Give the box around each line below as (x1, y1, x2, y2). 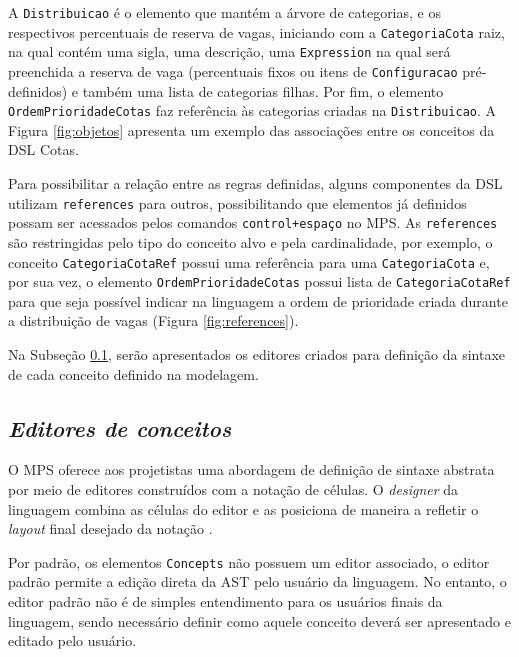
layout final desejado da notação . (8, 518, 213, 539)
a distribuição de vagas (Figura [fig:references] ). (8, 310, 299, 331)
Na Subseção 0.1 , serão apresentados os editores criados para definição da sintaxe (8, 344, 506, 365)
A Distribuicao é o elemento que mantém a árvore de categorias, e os (8, 2, 441, 22)
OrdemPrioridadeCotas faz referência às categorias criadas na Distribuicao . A (8, 100, 497, 121)
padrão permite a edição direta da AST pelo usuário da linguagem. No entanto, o (8, 571, 507, 592)
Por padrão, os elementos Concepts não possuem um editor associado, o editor (8, 551, 490, 572)
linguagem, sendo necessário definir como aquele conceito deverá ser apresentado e (8, 610, 511, 631)
